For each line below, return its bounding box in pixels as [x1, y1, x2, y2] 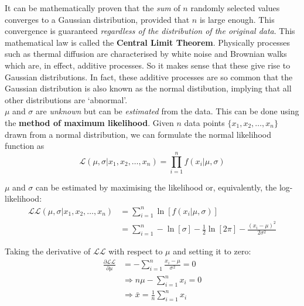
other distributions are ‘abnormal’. [5, 93, 128, 106]
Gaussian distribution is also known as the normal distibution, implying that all [5, 82, 292, 94]
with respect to [108, 245, 163, 257]
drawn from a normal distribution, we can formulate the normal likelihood [5, 128, 271, 140]
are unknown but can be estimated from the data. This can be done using [36, 105, 299, 117]
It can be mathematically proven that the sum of [5, 2, 180, 13]
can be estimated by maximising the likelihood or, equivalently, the [36, 181, 277, 193]
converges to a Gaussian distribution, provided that [5, 13, 190, 25]
